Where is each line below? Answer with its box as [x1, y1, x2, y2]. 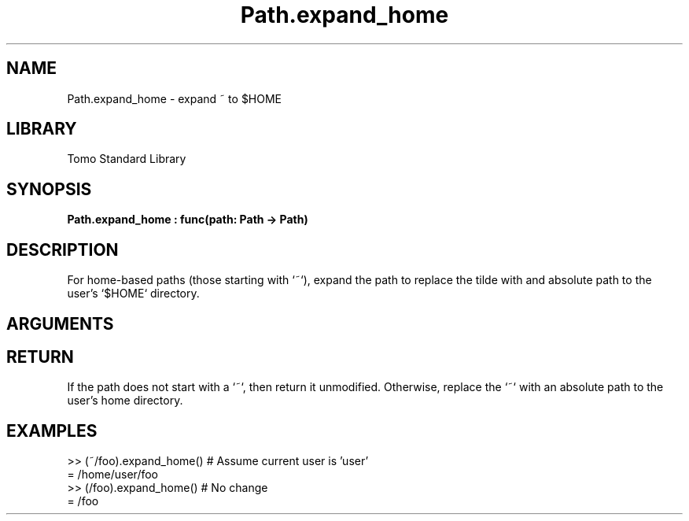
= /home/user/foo [67, 467, 159, 482]
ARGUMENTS [6, 313, 114, 334]
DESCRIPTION [6, 239, 119, 260]
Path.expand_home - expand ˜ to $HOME [67, 91, 282, 105]
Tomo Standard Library [67, 152, 186, 166]
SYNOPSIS [6, 179, 92, 199]
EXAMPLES [6, 420, 98, 441]
